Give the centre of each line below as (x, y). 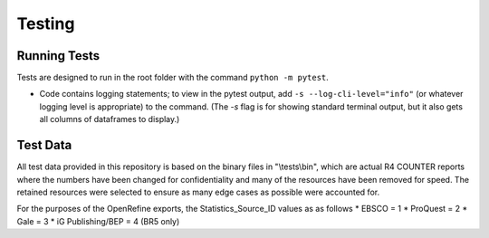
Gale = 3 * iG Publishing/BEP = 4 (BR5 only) (98, 221)
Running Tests (58, 56)
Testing (46, 24)
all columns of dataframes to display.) (110, 119)
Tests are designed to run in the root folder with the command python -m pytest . (173, 78)
